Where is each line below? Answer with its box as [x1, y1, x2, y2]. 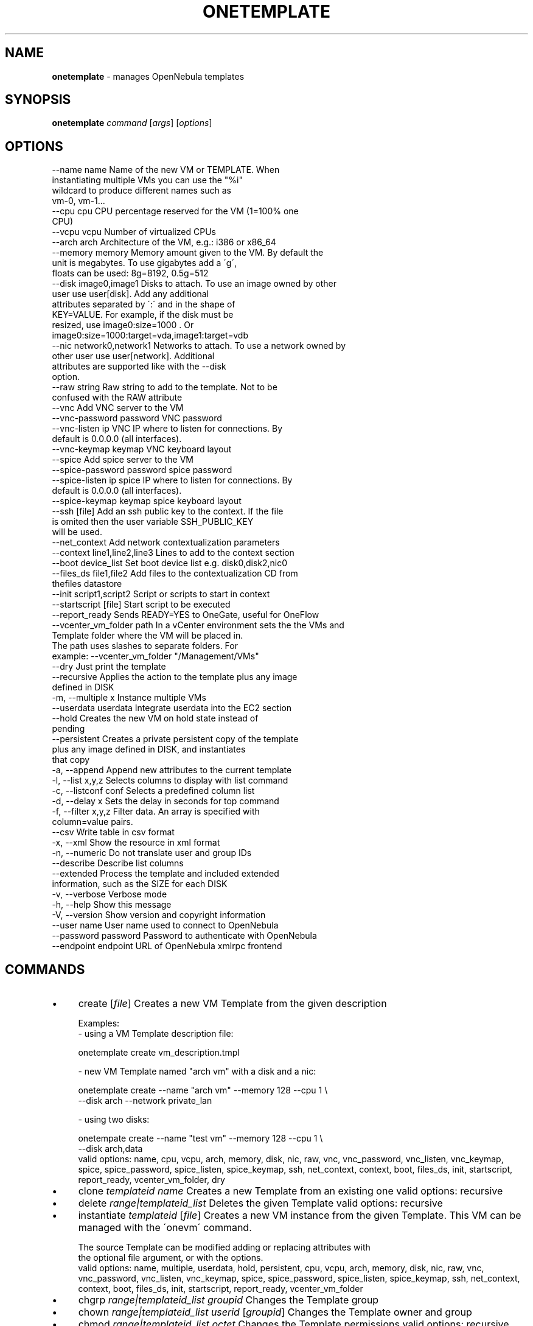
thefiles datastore [52, 578, 122, 589]
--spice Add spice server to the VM [52, 454, 193, 465]
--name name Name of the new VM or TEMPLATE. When [52, 164, 280, 175]
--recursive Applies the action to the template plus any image [52, 672, 298, 682]
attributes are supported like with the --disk [52, 361, 226, 372]
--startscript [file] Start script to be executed [52, 599, 231, 610]
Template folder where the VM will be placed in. [52, 630, 243, 641]
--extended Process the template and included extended [52, 868, 279, 879]
